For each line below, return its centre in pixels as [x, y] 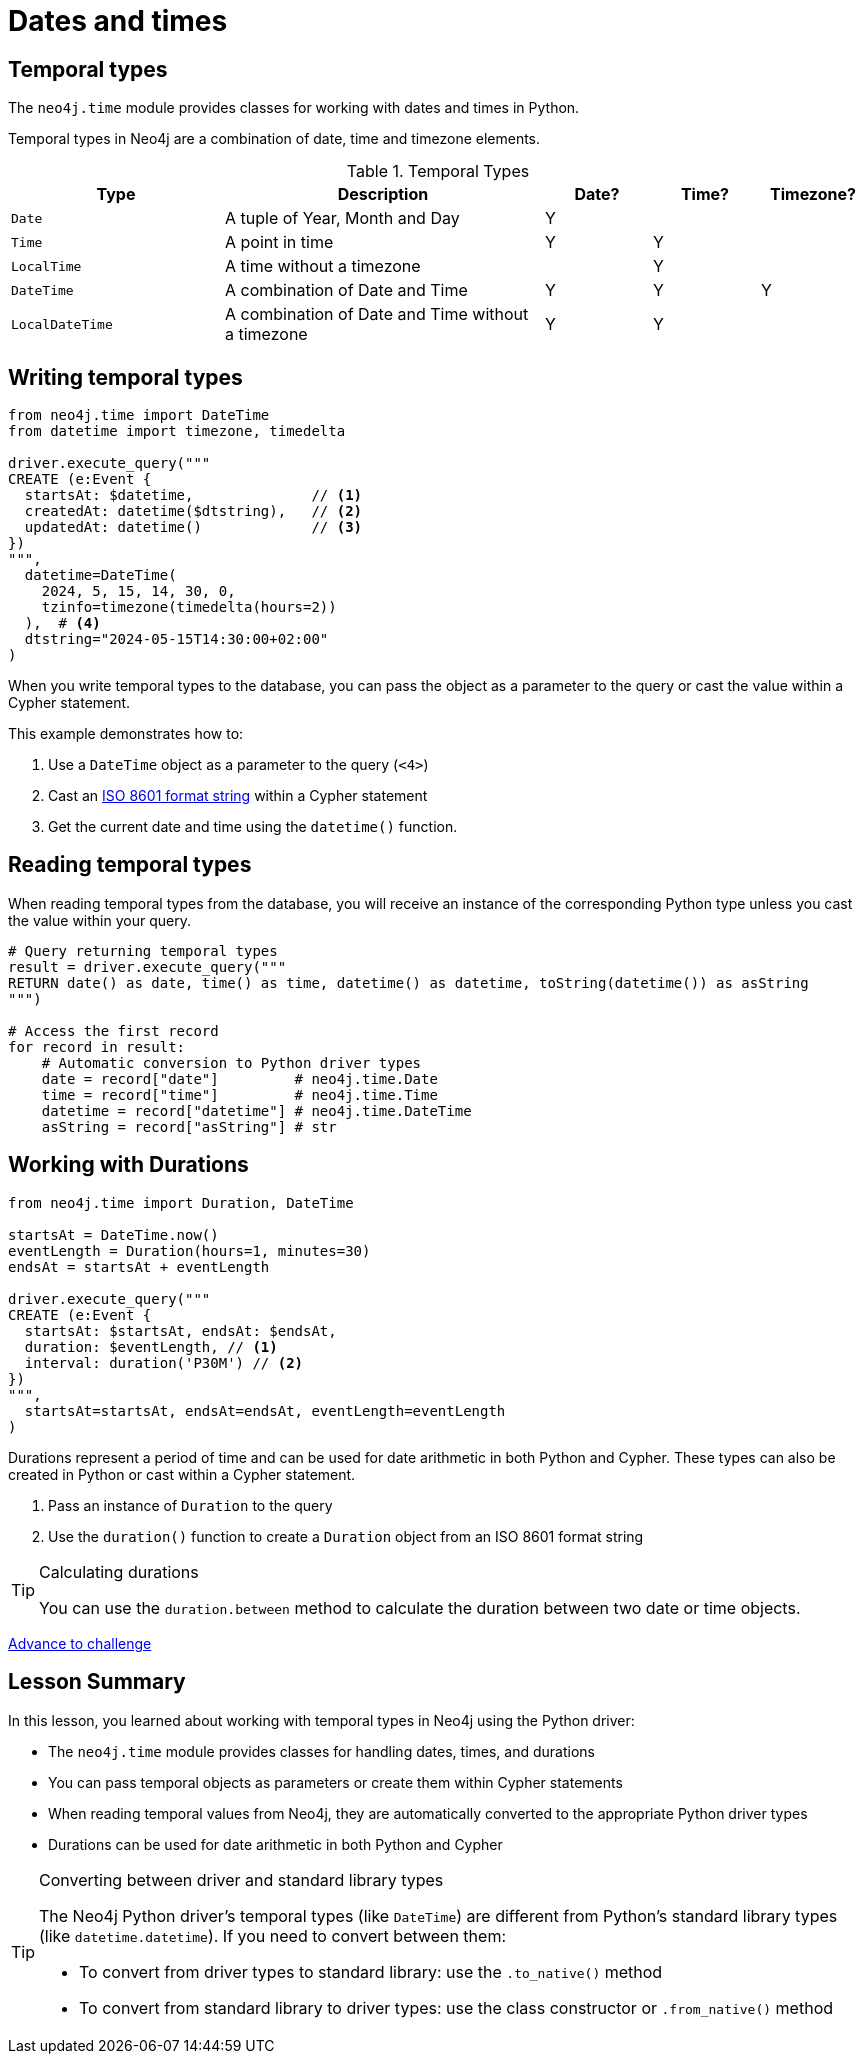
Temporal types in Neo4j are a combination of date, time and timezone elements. [274, 139]
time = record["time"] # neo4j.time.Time [239, 1094]
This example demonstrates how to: [126, 734]
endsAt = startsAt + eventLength [139, 1266]
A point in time [279, 242]
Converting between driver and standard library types [241, 1879]
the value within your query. [99, 920]
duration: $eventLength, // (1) [151, 1346]
